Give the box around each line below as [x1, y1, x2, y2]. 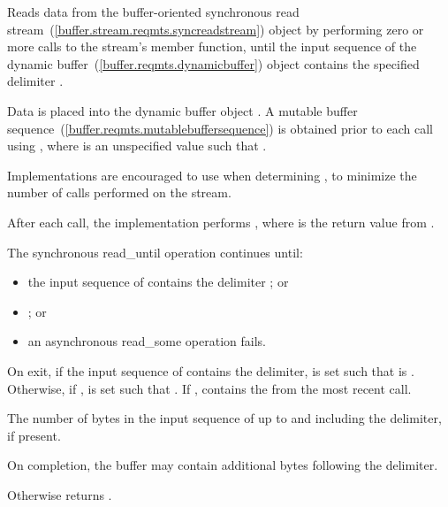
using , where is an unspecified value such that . [7, 136, 267, 155]
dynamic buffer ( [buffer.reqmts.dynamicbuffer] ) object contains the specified [7, 54, 420, 73]
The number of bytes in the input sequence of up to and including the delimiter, [7, 409, 442, 427]
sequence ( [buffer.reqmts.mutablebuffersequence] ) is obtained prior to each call [7, 119, 433, 137]
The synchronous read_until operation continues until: [7, 242, 303, 261]
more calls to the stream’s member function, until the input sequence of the [7, 37, 417, 56]
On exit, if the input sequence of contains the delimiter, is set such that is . [7, 361, 414, 380]
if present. [7, 426, 61, 444]
